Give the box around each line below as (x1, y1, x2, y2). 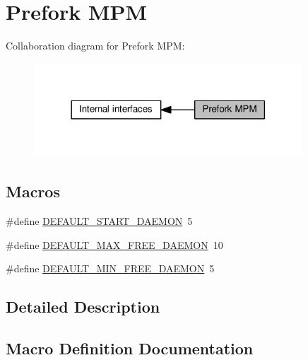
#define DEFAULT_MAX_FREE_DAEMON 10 (6, 237, 223, 252)
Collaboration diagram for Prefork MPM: (6, 38, 185, 53)
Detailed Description (6, 296, 160, 318)
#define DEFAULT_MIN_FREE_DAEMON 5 (6, 261, 215, 276)
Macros (6, 180, 60, 202)
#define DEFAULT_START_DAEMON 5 (6, 214, 193, 228)
